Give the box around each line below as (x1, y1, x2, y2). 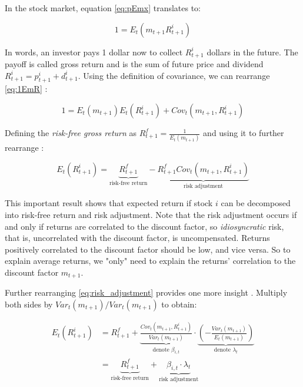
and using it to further (203, 127, 284, 139)
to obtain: (161, 297, 197, 310)
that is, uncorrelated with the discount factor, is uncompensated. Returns (5, 231, 270, 244)
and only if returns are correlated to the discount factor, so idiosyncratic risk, (5, 220, 284, 232)
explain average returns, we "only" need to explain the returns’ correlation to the (5, 254, 296, 267)
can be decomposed (221, 197, 291, 209)
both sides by (5, 297, 53, 310)
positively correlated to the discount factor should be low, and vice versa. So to (5, 243, 291, 255)
